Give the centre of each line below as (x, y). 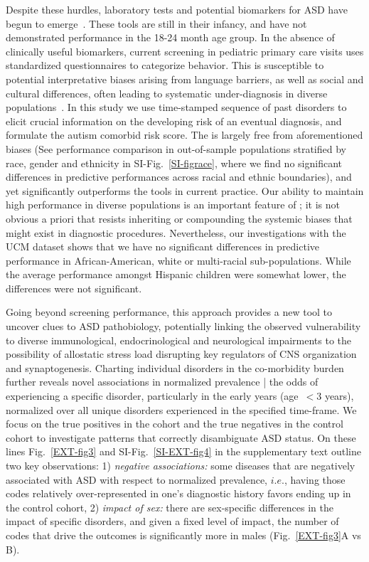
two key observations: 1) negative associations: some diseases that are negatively (181, 465)
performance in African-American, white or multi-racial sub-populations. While (178, 260)
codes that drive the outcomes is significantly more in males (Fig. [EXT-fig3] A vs (183, 535)
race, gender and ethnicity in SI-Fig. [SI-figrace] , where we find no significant (174, 163)
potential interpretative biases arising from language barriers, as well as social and (185, 79)
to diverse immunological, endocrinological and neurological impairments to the (179, 340)
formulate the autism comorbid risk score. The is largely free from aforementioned (184, 135)
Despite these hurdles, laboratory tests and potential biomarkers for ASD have (177, 9)
